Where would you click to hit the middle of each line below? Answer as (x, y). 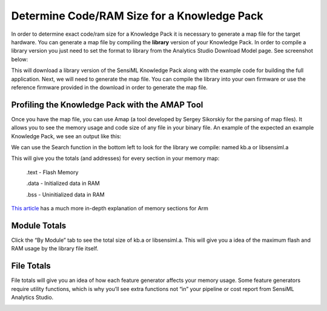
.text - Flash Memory (52, 172)
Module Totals (39, 225)
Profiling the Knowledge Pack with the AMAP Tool (107, 105)
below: (20, 59)
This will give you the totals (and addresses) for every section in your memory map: (115, 158)
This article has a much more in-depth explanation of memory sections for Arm (110, 208)
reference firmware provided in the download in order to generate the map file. (110, 87)
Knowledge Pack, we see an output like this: (66, 136)
